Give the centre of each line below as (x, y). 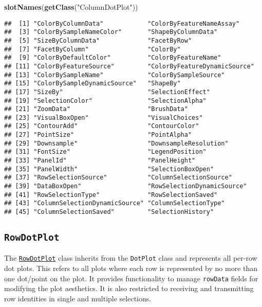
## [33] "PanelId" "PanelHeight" (100, 161)
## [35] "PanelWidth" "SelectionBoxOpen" (109, 169)
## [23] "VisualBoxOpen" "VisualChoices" (104, 118)
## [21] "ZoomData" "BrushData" (96, 109)
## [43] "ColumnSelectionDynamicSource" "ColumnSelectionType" (115, 203)
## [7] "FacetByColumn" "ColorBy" (92, 49)
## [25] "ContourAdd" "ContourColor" (102, 126)
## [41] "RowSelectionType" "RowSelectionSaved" (111, 195)
